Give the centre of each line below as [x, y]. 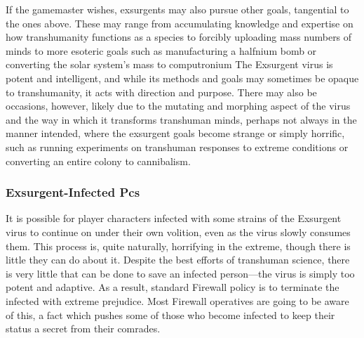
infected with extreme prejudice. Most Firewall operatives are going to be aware [177, 300]
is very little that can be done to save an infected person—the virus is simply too [180, 273]
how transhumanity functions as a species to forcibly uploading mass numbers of [179, 37]
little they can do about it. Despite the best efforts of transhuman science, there [178, 260]
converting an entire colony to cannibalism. [98, 161]
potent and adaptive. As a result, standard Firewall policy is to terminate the [173, 287]
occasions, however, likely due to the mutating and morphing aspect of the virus [178, 106]
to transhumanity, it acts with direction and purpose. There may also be [161, 92]
